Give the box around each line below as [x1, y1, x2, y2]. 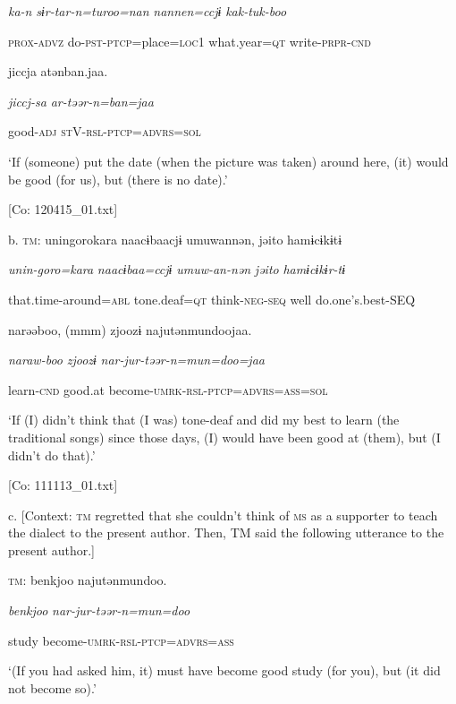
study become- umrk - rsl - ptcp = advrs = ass [8, 631, 234, 649]
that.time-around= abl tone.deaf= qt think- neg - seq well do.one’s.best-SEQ [8, 289, 416, 308]
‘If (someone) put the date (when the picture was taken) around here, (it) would [8, 151, 449, 170]
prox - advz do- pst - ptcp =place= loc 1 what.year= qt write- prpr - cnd [8, 31, 372, 50]
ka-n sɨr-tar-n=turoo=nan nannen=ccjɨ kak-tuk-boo [8, 2, 287, 20]
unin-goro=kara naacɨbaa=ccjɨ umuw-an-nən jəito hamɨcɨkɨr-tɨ [8, 260, 346, 279]
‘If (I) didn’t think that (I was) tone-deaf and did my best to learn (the [8, 410, 400, 429]
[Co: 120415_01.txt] [8, 200, 118, 219]
